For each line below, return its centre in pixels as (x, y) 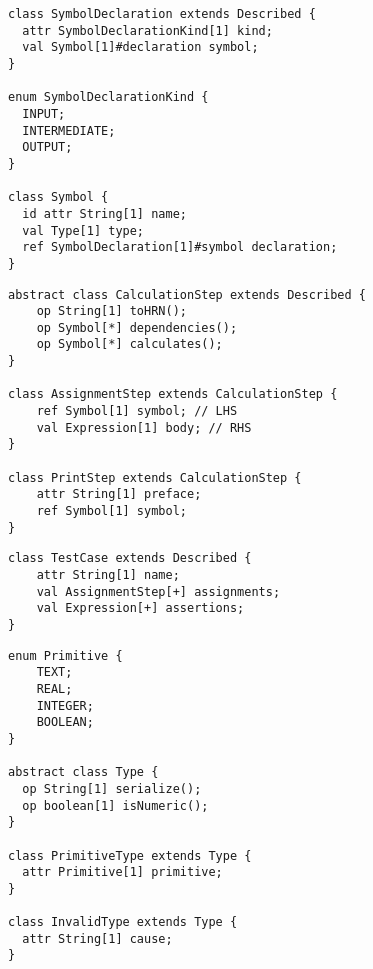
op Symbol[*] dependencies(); (137, 327)
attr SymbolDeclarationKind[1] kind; (147, 30)
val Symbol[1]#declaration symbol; (140, 47)
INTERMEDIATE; (69, 130)
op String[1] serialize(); (112, 788)
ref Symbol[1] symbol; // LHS (137, 411)
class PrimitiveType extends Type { (130, 855)
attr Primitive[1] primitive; (122, 872)
